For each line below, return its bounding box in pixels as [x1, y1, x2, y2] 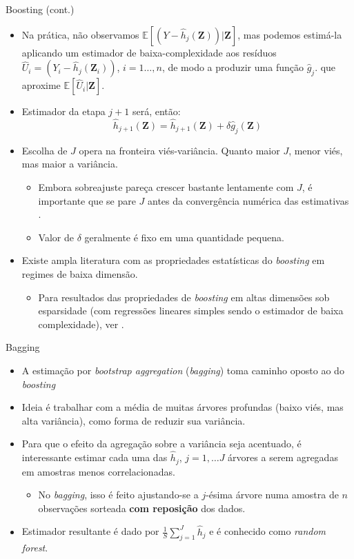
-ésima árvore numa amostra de [206, 487, 339, 502]
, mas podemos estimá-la [237, 27, 342, 41]
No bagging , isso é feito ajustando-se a [38, 487, 199, 502]
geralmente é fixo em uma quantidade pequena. [84, 230, 284, 244]
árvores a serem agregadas [228, 450, 338, 465]
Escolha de [21, 143, 68, 157]
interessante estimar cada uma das [21, 450, 168, 465]
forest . [21, 540, 48, 555]
